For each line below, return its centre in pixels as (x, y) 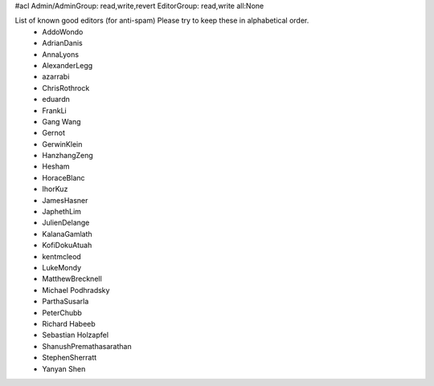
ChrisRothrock (66, 87)
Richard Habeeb (69, 323)
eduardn (56, 100)
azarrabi (56, 77)
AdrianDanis (63, 43)
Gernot (54, 133)
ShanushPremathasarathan (87, 346)
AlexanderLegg (68, 65)
